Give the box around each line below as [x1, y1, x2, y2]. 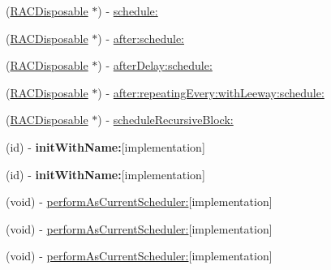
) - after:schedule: [97, 29, 185, 46]
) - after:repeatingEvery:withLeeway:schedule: [97, 84, 325, 101]
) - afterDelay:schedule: [97, 57, 213, 74]
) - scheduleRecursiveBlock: [97, 111, 234, 128]
